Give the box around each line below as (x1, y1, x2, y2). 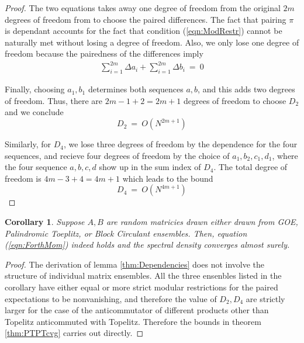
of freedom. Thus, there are (5, 94, 103, 106)
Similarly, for (5, 138, 51, 150)
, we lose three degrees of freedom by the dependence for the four (64, 138, 298, 150)
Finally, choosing (5, 83, 65, 95)
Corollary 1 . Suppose (5, 216, 85, 228)
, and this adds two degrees (198, 83, 295, 95)
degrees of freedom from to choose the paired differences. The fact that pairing (5, 13, 286, 25)
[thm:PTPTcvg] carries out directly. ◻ (5, 327, 144, 339)
